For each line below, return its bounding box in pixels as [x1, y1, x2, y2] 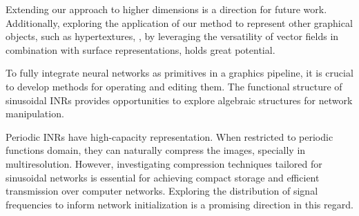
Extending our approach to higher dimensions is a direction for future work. [6, 2, 327, 16]
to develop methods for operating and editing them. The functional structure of [6, 79, 342, 93]
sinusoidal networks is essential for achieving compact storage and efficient [6, 170, 320, 184]
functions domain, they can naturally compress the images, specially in [6, 143, 306, 157]
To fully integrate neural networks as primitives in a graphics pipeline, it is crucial [6, 66, 353, 80]
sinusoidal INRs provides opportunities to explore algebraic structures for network [6, 92, 353, 107]
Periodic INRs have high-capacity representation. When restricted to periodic [6, 129, 333, 144]
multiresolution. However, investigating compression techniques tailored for [6, 156, 322, 170]
